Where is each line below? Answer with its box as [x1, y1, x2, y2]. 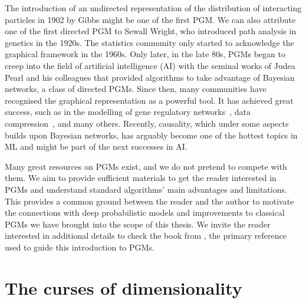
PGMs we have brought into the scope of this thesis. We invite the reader [5, 218, 271, 230]
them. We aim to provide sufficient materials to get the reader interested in [5, 172, 277, 184]
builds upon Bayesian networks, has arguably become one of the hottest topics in [5, 129, 298, 141]
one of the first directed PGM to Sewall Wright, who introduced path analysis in [5, 25, 297, 37]
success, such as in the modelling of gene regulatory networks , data [5, 106, 251, 118]
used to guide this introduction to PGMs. [5, 241, 154, 253]
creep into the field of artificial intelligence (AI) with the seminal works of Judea [5, 59, 295, 71]
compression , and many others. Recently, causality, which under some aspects [5, 117, 289, 129]
